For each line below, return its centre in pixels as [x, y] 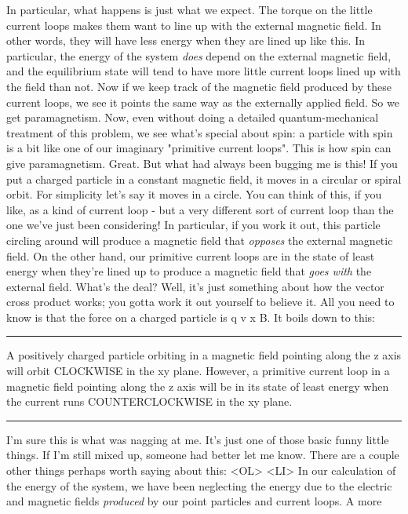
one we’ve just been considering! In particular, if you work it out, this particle [193, 225]
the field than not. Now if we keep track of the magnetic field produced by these [199, 86]
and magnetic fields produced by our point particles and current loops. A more [194, 501]
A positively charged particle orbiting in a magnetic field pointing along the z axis [204, 355]
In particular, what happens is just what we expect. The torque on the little [189, 9]
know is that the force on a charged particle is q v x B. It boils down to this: [191, 317]
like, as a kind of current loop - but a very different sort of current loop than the [200, 209]
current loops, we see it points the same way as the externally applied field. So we [203, 102]
